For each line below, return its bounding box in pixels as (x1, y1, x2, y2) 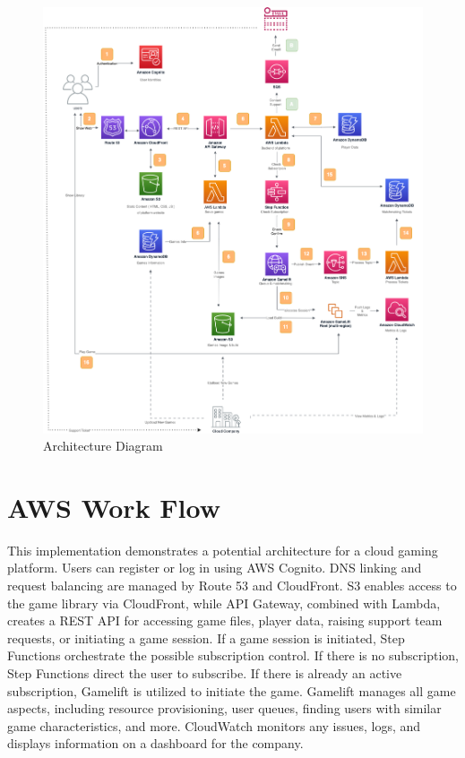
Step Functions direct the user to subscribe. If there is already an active (7, 664, 402, 683)
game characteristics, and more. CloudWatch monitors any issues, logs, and (7, 716, 421, 735)
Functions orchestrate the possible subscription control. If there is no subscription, (7, 646, 459, 665)
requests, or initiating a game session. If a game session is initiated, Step (7, 628, 405, 647)
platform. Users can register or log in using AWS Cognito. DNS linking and (7, 558, 422, 577)
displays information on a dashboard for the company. (7, 734, 304, 753)
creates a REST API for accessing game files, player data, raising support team (7, 611, 443, 630)
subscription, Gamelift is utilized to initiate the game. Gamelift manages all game (7, 681, 456, 700)
